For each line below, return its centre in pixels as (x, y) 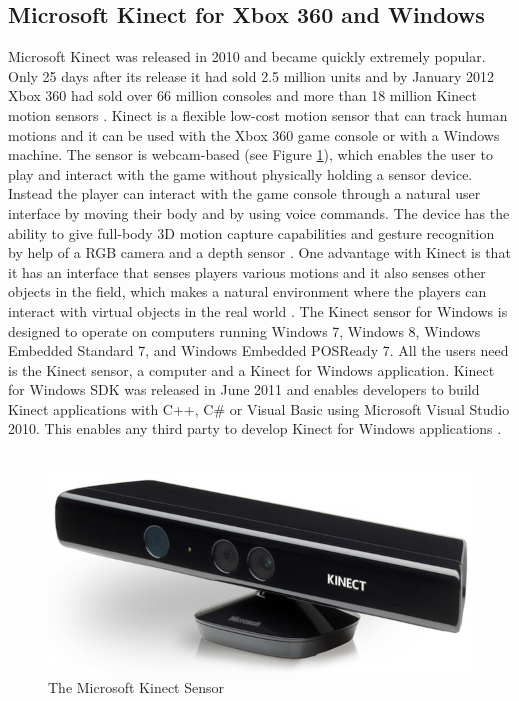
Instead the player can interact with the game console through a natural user (244, 193)
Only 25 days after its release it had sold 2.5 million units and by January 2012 (251, 75)
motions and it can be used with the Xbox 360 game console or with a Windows (254, 134)
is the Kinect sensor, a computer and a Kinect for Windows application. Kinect (251, 369)
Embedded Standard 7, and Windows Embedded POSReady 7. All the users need (258, 350)
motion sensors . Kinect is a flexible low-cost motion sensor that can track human (258, 114)
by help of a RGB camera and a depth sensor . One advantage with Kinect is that (259, 252)
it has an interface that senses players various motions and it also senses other (247, 271)
